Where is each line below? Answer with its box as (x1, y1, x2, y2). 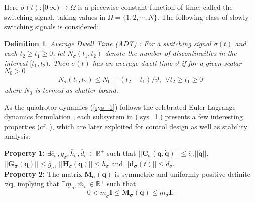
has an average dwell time (92, 57, 173, 68)
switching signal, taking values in (4, 11, 106, 22)
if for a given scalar (181, 57, 242, 68)
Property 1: (4, 148, 45, 158)
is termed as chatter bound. (35, 85, 118, 95)
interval (4, 57, 28, 68)
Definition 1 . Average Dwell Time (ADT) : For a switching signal (4, 38, 211, 48)
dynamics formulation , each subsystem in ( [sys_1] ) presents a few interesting (4, 111, 243, 122)
